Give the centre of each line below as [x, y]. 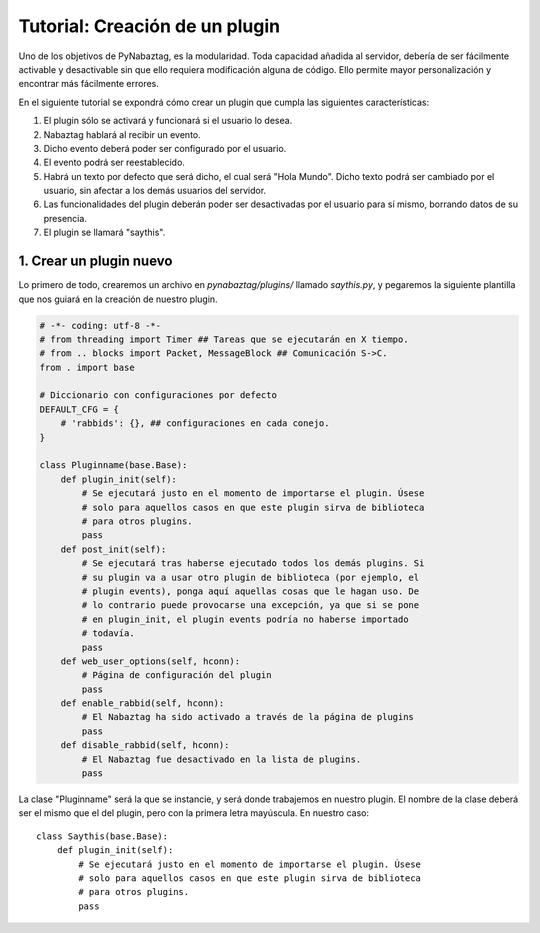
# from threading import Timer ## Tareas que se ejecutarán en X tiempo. [224, 339]
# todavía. [108, 633]
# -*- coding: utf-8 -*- [100, 325]
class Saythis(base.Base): [102, 836]
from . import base [87, 367]
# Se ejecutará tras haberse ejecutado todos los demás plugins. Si [253, 563]
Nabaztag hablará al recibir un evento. [122, 134]
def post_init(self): [113, 549]
